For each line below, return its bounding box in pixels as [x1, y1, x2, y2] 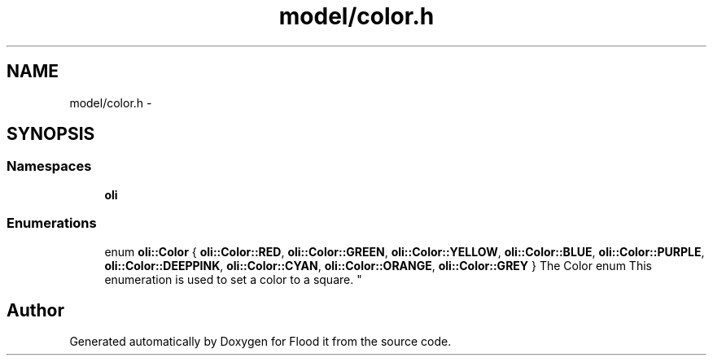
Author [7, 299, 64, 321]
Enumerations [7, 215, 97, 232]
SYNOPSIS [7, 124, 95, 145]
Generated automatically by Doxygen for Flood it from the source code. [69, 334, 452, 349]
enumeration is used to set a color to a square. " [104, 272, 362, 286]
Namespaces [7, 158, 92, 175]
